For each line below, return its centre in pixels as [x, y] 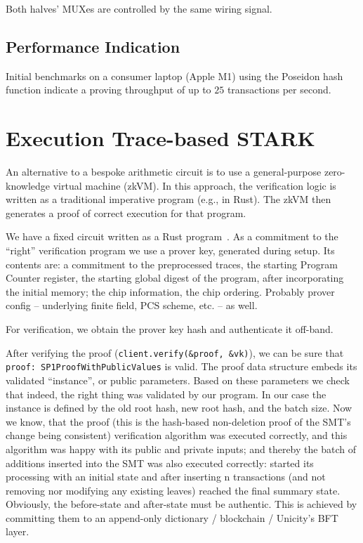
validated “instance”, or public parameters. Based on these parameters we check [178, 380]
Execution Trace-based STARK [160, 138]
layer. [18, 531]
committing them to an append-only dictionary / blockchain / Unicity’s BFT [172, 517]
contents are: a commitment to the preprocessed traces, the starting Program [172, 264]
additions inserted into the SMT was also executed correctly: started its [160, 463]
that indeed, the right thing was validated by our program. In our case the [166, 394]
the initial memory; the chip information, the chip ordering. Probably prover [170, 291]
